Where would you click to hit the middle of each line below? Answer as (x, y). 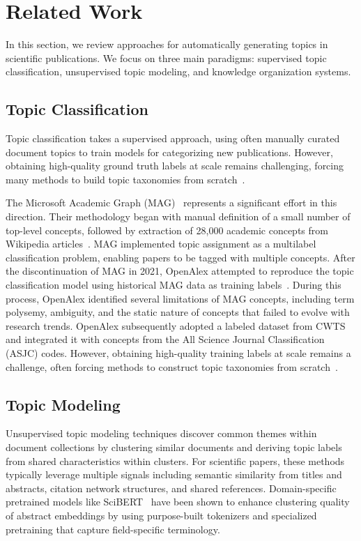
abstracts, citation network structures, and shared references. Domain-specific (171, 488)
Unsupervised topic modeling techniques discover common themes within (161, 433)
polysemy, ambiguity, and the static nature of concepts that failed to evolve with (178, 312)
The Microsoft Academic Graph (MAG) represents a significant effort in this (171, 203)
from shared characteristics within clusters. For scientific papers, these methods (175, 460)
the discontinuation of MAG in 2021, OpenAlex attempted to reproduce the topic (180, 271)
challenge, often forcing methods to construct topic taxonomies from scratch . (172, 366)
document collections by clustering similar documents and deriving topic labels (174, 447)
